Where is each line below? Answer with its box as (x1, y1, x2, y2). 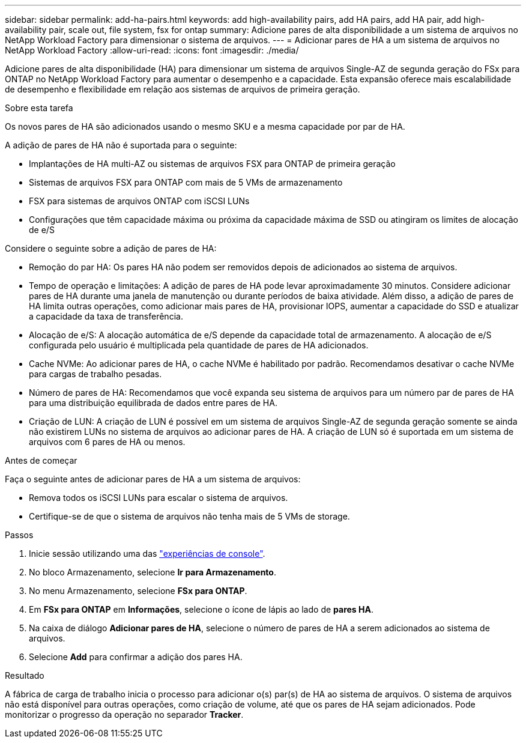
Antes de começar (5, 455, 77, 466)
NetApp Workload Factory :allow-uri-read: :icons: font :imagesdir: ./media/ (5, 45, 299, 55)
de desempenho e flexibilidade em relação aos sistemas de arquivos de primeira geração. (5, 84, 360, 94)
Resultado (5, 670, 44, 681)
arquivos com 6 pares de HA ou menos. (29, 437, 186, 447)
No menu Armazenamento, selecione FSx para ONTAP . (29, 586, 247, 596)
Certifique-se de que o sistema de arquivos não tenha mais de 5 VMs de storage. (29, 511, 350, 521)
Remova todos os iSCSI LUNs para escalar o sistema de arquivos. (29, 493, 288, 503)
